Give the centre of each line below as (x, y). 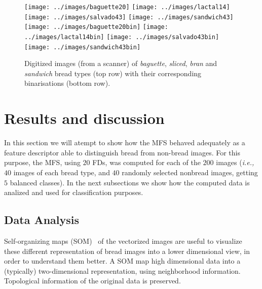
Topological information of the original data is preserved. (92, 281)
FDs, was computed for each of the (146, 162)
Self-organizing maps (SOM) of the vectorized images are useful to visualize (123, 240)
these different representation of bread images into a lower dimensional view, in (127, 251)
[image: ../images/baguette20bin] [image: (96, 27)
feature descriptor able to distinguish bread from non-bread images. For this (122, 152)
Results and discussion (84, 118)
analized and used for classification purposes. (74, 192)
